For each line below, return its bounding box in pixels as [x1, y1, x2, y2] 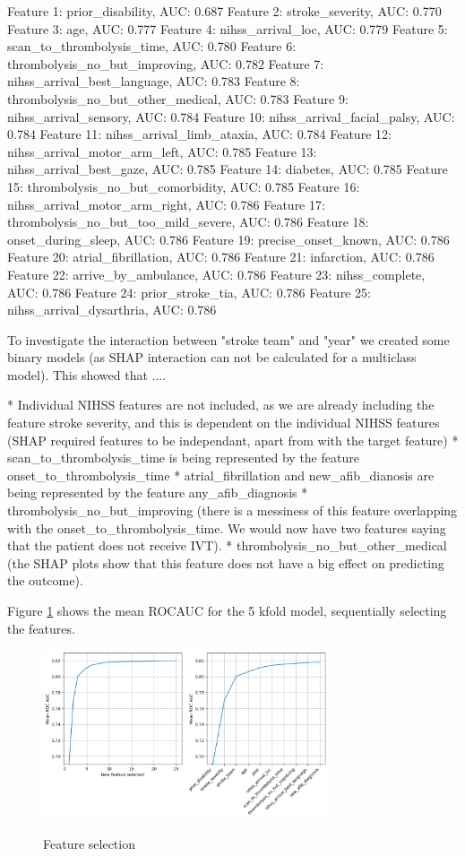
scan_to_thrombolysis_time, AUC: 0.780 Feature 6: [7, 37, 297, 56]
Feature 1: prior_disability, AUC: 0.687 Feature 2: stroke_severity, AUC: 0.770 [7, 2, 442, 20]
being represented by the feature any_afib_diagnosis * [7, 483, 308, 502]
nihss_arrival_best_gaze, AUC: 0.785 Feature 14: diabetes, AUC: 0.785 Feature [7, 160, 448, 178]
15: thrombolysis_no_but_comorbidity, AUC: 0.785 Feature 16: [7, 177, 360, 195]
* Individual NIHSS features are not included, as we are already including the [7, 395, 435, 414]
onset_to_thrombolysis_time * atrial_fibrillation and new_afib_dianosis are [7, 465, 435, 484]
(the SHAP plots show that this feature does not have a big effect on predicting [7, 553, 444, 572]
